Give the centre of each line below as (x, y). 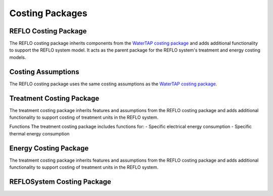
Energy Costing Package (49, 148)
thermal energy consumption (39, 133)
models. (18, 57)
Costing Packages (49, 13)
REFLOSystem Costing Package (60, 182)
